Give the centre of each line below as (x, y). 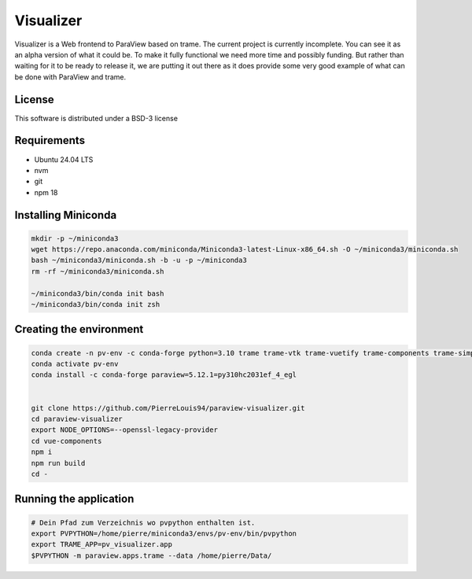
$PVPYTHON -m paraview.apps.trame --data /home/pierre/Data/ (151, 555)
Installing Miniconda (66, 215)
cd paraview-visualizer (77, 419)
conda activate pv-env (75, 364)
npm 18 (46, 192)
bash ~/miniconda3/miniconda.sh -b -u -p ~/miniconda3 (139, 260)
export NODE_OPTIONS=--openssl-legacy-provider (124, 430)
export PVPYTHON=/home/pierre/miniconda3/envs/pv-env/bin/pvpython (164, 533)
